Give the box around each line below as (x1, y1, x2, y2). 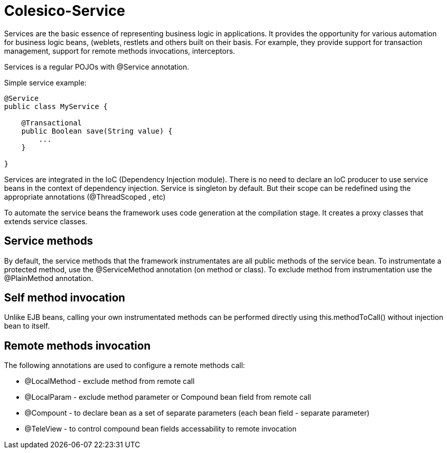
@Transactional (21, 118, 82, 127)
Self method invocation (4, 291, 125, 305)
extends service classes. (4, 217, 88, 226)
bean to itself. (4, 321, 50, 331)
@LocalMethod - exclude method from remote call (25, 377, 195, 386)
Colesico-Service (4, 2, 125, 19)
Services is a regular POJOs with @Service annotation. (4, 62, 189, 71)
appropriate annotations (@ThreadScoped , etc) (4, 192, 166, 201)
